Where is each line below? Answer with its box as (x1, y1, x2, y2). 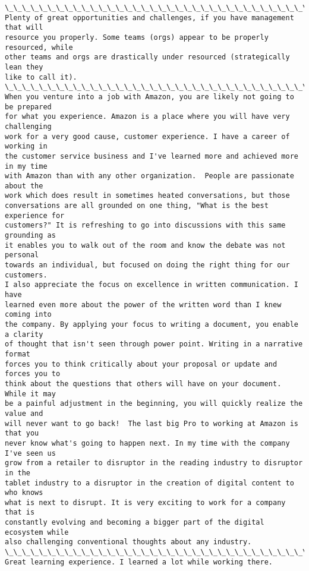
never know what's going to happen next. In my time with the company (5, 438, 290, 447)
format (5, 349, 30, 358)
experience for (5, 211, 65, 220)
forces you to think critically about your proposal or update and (5, 359, 278, 368)
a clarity (5, 330, 43, 339)
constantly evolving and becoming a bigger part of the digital (5, 518, 264, 527)
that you (5, 429, 39, 438)
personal (5, 251, 39, 260)
